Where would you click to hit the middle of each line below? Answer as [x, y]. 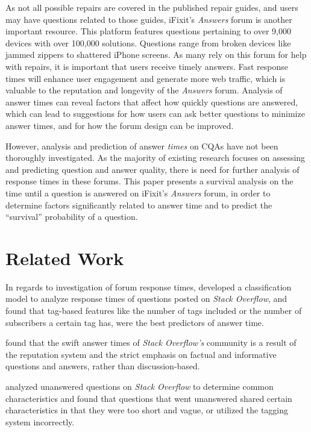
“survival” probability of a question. [72, 217]
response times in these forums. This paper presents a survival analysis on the [149, 181]
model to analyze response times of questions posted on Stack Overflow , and [146, 299]
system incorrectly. [40, 421]
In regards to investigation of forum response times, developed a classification [149, 286]
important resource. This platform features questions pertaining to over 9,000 [148, 31]
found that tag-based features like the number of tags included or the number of [154, 310]
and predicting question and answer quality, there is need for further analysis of [152, 169]
